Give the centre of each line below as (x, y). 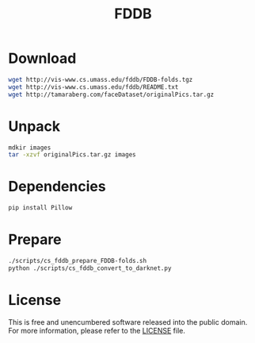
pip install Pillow (40, 208)
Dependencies (57, 187)
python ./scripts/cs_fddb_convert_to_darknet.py (90, 268)
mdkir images (30, 148)
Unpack (34, 126)
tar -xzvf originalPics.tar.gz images (72, 155)
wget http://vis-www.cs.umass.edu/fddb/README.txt (93, 87)
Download (42, 58)
